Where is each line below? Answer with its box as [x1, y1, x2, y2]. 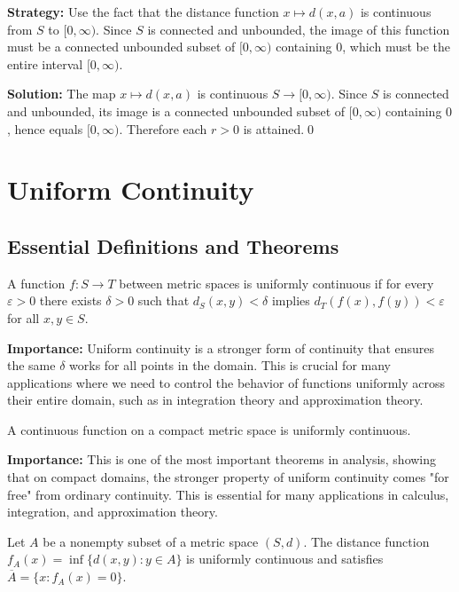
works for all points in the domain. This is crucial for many [69, 356, 391, 375]
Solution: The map [7, 84, 116, 103]
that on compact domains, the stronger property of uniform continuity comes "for [7, 468, 449, 486]
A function [7, 273, 66, 292]
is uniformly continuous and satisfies [186, 549, 384, 568]
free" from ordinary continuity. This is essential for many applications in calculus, [7, 485, 449, 503]
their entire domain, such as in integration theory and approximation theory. [7, 391, 424, 409]
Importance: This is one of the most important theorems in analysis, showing [7, 450, 437, 469]
